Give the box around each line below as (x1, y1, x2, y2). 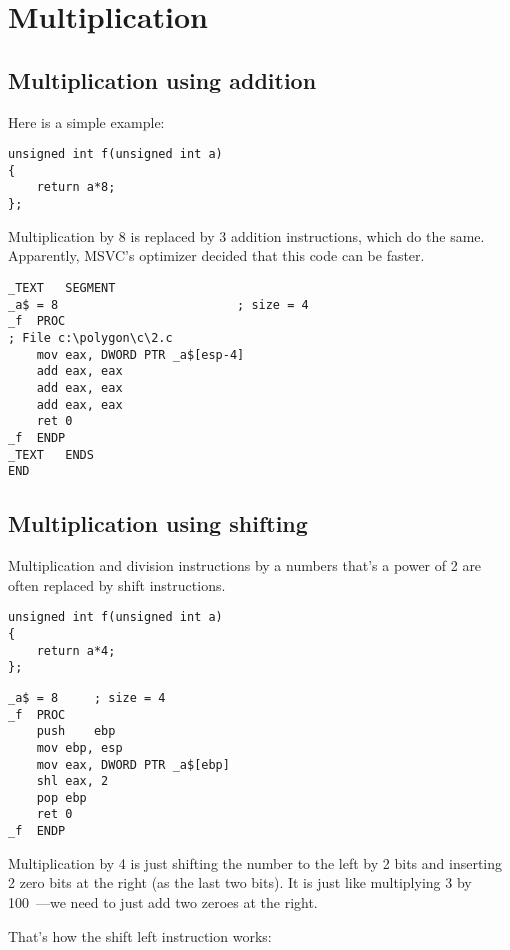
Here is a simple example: (8, 111, 165, 132)
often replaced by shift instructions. (8, 574, 226, 595)
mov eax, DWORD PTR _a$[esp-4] (36, 347, 245, 362)
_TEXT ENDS (8, 447, 94, 462)
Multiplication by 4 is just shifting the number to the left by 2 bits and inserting (8, 852, 503, 873)
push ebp (36, 724, 116, 739)
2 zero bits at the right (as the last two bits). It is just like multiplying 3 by (8, 872, 472, 893)
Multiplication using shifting (8, 508, 308, 539)
